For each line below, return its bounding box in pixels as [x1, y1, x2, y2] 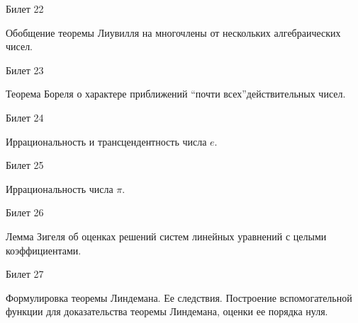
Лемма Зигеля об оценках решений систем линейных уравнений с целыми [6, 228, 327, 243]
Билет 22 [6, 1, 44, 16]
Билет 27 [6, 266, 44, 281]
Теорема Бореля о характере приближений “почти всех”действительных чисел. [6, 86, 346, 101]
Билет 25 [6, 158, 44, 172]
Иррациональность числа [6, 181, 113, 196]
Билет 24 [6, 110, 44, 124]
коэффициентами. [6, 242, 82, 257]
